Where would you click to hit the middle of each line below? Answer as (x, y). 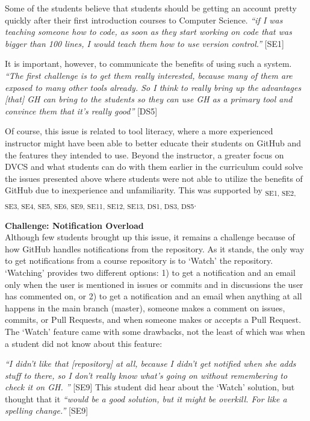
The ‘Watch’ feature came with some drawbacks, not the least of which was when (155, 331)
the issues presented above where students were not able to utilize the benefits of (154, 178)
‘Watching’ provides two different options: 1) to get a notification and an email (150, 272)
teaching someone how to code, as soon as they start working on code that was (148, 32)
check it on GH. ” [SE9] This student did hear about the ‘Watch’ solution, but (150, 387)
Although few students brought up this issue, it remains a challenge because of (150, 237)
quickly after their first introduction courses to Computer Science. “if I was (144, 20)
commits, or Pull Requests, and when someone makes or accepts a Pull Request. (153, 320)
